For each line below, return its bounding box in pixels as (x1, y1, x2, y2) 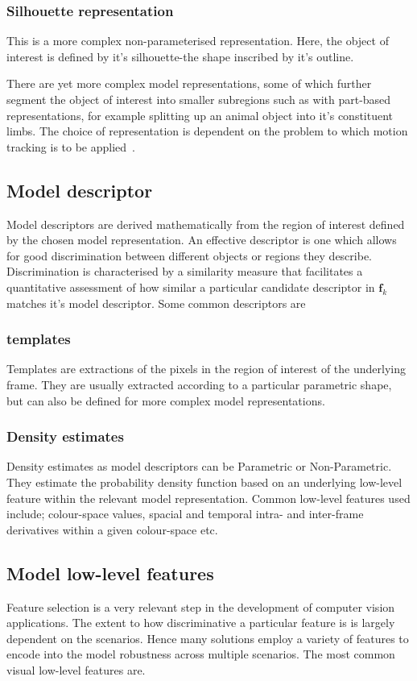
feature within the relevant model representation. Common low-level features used (6, 489, 411, 506)
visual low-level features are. (6, 661, 146, 678)
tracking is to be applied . (6, 138, 135, 155)
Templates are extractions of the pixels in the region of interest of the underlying (6, 360, 406, 377)
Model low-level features (6, 560, 214, 585)
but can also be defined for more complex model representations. (6, 392, 325, 409)
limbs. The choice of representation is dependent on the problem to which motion (6, 122, 408, 139)
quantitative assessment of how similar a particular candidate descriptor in (6, 278, 375, 295)
